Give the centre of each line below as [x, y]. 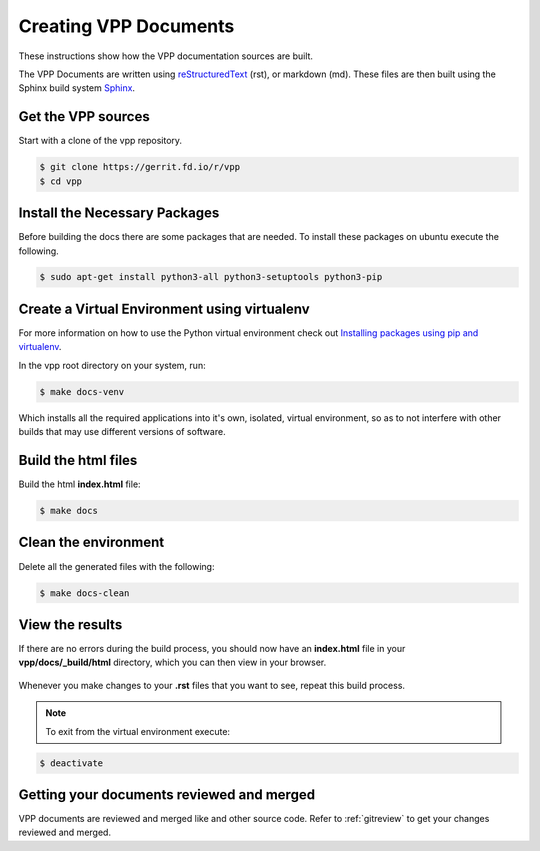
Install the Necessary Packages [119, 213]
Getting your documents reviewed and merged [166, 794]
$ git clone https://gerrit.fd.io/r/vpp [139, 167]
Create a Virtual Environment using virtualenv [164, 308]
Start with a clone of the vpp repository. [100, 141]
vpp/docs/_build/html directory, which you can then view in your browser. [172, 662]
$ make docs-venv [82, 391]
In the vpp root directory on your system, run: [112, 365]
